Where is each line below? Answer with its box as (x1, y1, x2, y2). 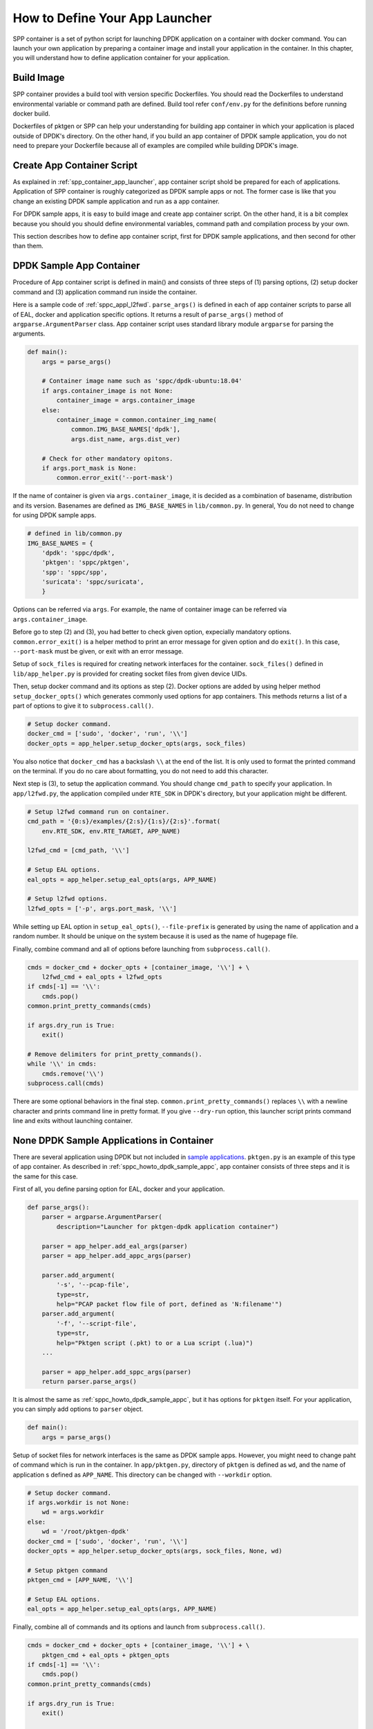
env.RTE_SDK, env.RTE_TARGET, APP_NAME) (41, 827, 181, 835)
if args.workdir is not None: (27, 1498, 130, 1506)
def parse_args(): (27, 1203, 90, 1212)
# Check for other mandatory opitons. (41, 454, 173, 463)
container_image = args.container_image (56, 396, 195, 405)
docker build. (12, 109, 50, 118)
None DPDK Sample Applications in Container (12, 1134, 214, 1146)
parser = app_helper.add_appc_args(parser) (41, 1252, 191, 1259)
